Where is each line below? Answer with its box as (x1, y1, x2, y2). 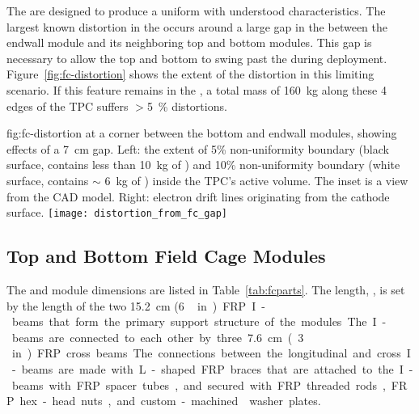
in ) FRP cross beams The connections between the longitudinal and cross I (11, 344, 411, 361)
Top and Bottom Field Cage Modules (6, 243, 326, 268)
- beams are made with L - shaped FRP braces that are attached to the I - (11, 360, 413, 377)
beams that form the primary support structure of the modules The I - (11, 313, 387, 330)
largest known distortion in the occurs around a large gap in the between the (6, 18, 387, 35)
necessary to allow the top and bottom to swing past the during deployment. (6, 49, 387, 66)
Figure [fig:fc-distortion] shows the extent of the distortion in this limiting (6, 65, 375, 82)
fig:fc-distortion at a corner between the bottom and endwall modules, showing (6, 125, 397, 142)
